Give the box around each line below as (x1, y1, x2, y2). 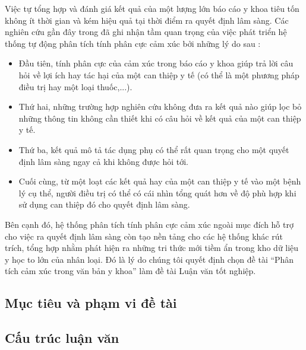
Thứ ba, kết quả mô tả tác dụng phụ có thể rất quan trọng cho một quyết (18, 143, 289, 155)
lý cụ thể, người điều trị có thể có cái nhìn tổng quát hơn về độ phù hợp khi (18, 186, 296, 199)
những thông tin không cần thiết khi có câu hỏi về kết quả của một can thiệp (18, 112, 301, 124)
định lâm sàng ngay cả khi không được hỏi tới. (18, 155, 188, 167)
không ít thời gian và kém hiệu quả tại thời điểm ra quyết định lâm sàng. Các (5, 14, 289, 26)
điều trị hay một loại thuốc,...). (18, 80, 133, 93)
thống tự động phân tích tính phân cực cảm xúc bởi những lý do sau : (5, 37, 261, 49)
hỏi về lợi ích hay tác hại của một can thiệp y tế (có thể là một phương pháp (18, 68, 299, 81)
